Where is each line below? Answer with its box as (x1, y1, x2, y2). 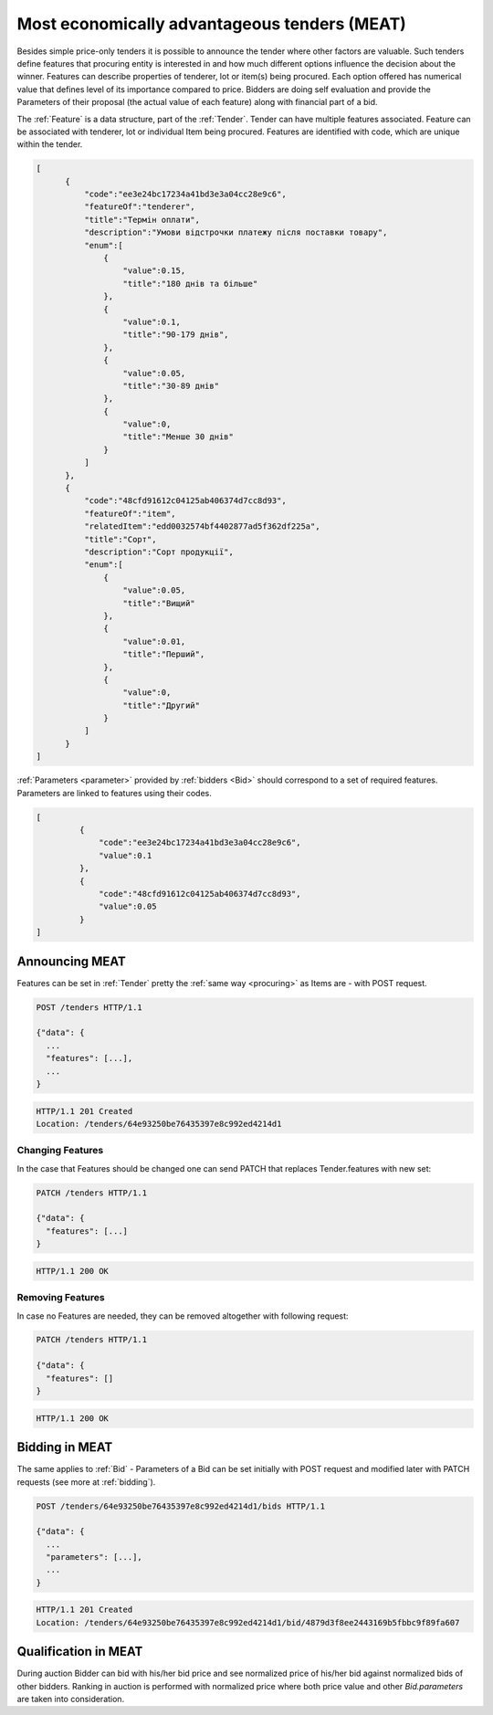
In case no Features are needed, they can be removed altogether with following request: (16, 1310, 349, 1321)
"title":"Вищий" (122, 598, 195, 608)
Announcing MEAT (16, 953, 127, 969)
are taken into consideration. (16, 1694, 125, 1705)
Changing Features (16, 1144, 104, 1157)
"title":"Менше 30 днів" (122, 432, 235, 442)
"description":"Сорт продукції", (83, 546, 235, 557)
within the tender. (16, 139, 83, 150)
